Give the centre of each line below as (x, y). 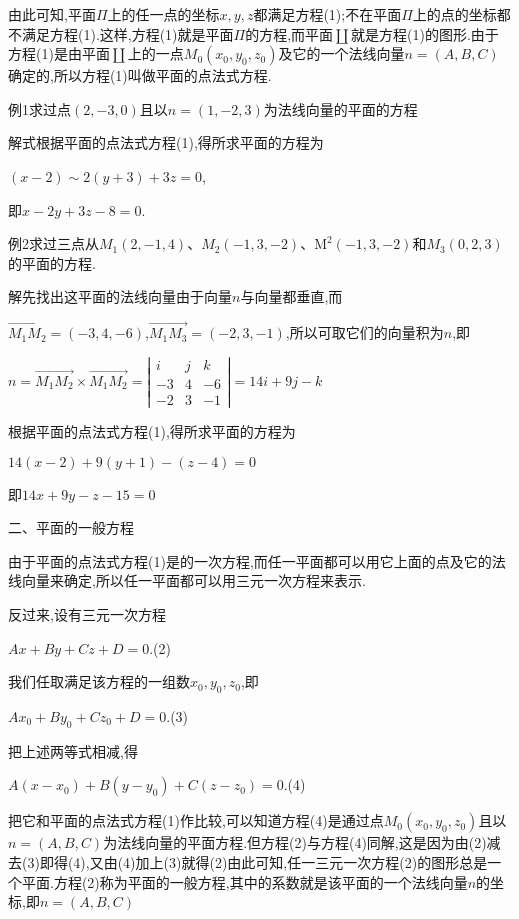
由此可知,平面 (52, 14)
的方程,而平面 (289, 33)
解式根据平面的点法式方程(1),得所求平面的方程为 (166, 142)
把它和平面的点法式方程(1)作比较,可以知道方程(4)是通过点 (196, 820)
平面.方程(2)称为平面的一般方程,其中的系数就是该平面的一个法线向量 (244, 881)
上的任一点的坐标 (163, 14)
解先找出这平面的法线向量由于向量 (120, 296)
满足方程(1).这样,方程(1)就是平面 (127, 33)
